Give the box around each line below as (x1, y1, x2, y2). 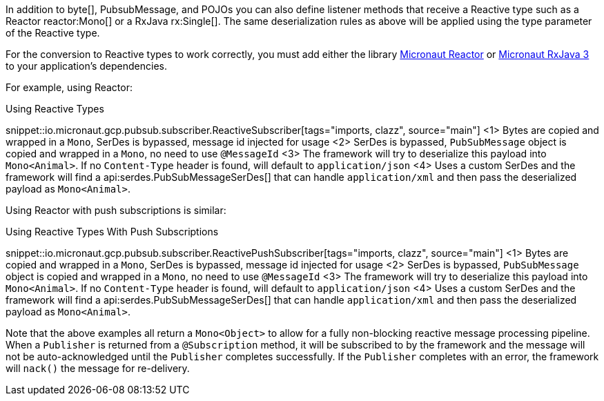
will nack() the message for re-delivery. (6, 362, 190, 374)
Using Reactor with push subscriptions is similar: (6, 204, 226, 216)
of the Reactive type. (6, 27, 100, 39)
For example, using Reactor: (6, 81, 133, 93)
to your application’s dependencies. (6, 60, 168, 72)
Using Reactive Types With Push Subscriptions (6, 226, 219, 237)
